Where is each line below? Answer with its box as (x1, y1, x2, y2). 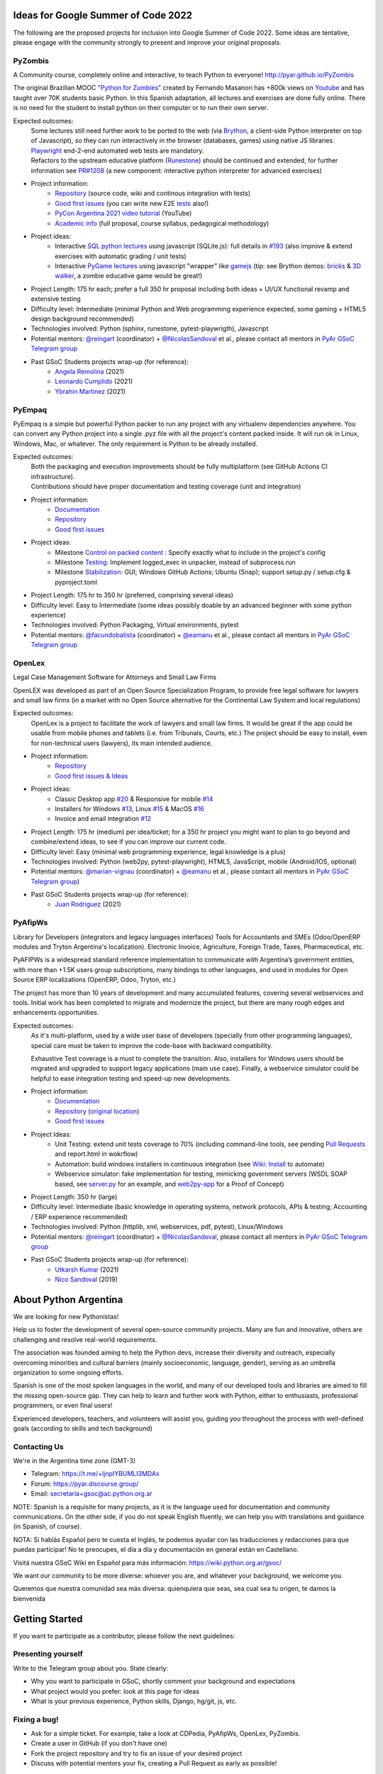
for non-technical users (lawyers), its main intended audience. (30, 739, 213, 747)
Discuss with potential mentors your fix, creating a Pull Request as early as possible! (30, 1759, 277, 1768)
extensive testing (30, 294, 81, 303)
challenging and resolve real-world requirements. (13, 1335, 157, 1344)
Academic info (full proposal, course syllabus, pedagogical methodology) (55, 219, 270, 227)
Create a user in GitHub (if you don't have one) (30, 1739, 168, 1748)
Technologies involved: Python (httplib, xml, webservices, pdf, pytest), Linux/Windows (30, 1223, 284, 1231)
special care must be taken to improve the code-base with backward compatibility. (30, 1041, 273, 1049)
